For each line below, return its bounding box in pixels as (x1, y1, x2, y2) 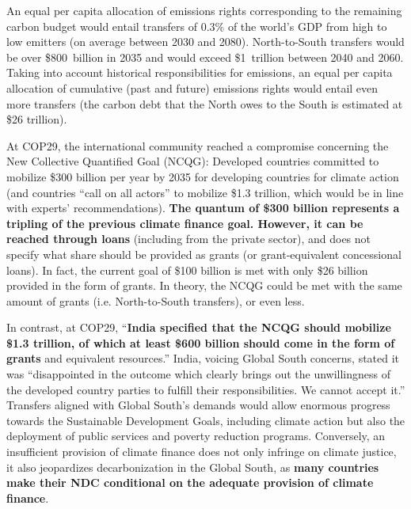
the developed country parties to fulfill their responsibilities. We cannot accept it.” (6, 381, 405, 397)
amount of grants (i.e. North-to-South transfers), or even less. (6, 292, 305, 309)
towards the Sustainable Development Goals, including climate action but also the (6, 412, 405, 428)
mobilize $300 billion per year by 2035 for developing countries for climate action (6, 168, 399, 184)
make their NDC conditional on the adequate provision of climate (6, 474, 374, 491)
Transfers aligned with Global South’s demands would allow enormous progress (6, 397, 390, 413)
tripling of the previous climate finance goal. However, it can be (6, 215, 363, 231)
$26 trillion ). (6, 111, 67, 127)
